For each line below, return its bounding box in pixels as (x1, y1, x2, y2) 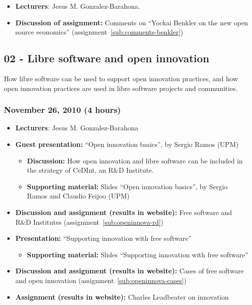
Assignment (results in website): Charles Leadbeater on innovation (15, 291, 229, 302)
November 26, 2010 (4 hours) (4, 104, 121, 116)
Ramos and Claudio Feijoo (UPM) (27, 191, 130, 201)
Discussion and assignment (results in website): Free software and (15, 207, 232, 217)
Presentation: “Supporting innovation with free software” (15, 233, 192, 243)
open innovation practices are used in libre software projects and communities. (4, 83, 238, 93)
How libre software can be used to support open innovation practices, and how (4, 73, 238, 83)
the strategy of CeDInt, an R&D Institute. (27, 165, 154, 175)
